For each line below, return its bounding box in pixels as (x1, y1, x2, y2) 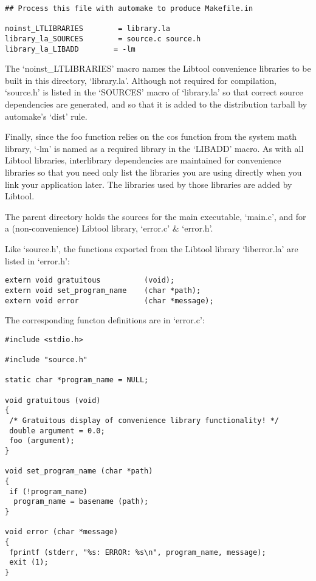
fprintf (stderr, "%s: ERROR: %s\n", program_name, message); (9, 548, 266, 557)
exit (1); (9, 558, 49, 567)
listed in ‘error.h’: (5, 254, 70, 267)
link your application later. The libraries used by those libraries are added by (5, 177, 292, 190)
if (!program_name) (9, 487, 88, 496)
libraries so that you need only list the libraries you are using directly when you (5, 166, 302, 179)
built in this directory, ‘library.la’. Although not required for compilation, (5, 74, 276, 86)
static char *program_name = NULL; (5, 376, 149, 385)
